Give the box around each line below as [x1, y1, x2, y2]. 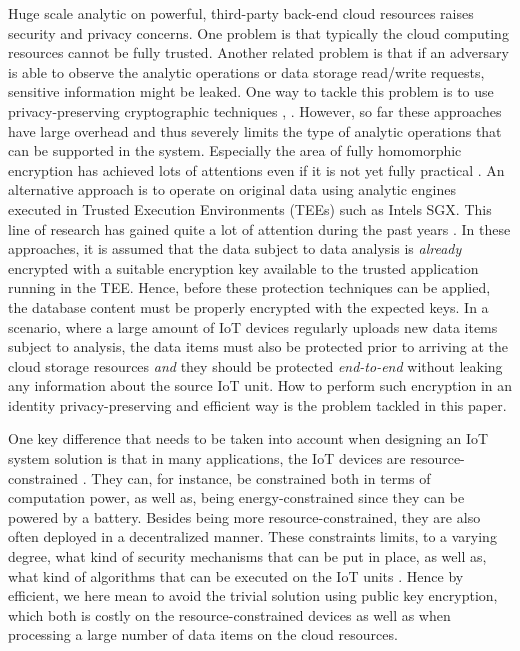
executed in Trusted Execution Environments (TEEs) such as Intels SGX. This [8, 198, 492, 219]
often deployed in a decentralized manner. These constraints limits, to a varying [8, 526, 497, 547]
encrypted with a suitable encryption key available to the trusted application [8, 257, 479, 278]
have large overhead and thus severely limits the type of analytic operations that [8, 120, 502, 141]
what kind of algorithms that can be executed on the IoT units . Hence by [8, 565, 464, 586]
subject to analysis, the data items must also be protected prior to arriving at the [8, 336, 508, 357]
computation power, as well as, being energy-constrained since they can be [8, 487, 465, 508]
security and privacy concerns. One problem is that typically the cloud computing [8, 22, 509, 43]
